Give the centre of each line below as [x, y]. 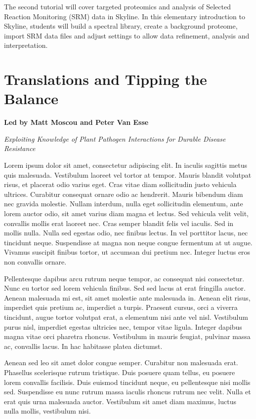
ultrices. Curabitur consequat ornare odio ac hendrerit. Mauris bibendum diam [124, 194]
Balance [31, 98]
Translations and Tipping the [106, 79]
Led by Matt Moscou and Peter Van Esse [76, 122]
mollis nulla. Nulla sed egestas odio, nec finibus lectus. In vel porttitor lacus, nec [126, 233]
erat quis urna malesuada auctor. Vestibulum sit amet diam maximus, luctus [120, 401]
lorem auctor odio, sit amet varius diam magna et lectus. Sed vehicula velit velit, [126, 213]
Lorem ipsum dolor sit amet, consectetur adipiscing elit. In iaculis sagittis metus [126, 165]
